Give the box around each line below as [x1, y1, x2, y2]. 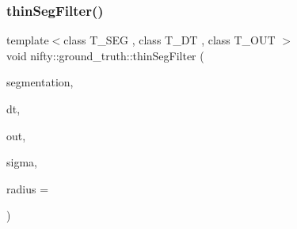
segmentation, [6, 74, 74, 90]
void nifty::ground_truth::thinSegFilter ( [6, 47, 204, 63]
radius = [6, 180, 49, 197]
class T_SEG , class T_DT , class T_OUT [63, 32, 276, 48]
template [6, 32, 49, 48]
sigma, [6, 154, 37, 170]
